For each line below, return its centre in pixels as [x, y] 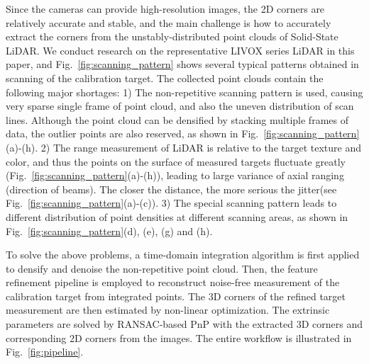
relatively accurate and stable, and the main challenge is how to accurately [169, 22]
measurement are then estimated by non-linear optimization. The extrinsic [168, 310]
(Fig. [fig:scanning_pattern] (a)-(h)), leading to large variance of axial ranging [175, 175]
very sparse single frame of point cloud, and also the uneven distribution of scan [180, 106]
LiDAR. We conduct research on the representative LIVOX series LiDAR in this [180, 50]
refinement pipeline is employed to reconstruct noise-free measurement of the [173, 282]
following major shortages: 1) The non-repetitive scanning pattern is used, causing [184, 92]
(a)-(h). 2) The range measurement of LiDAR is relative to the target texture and [184, 147]
